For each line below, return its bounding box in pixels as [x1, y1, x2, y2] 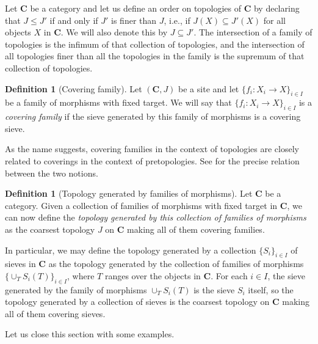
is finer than [111, 13, 157, 26]
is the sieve [193, 283, 235, 296]
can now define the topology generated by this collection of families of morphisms [5, 211, 306, 224]
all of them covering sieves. [5, 307, 106, 320]
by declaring [253, 2, 300, 14]
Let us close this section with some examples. [5, 328, 175, 340]
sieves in [5, 257, 36, 270]
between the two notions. [5, 166, 98, 179]
